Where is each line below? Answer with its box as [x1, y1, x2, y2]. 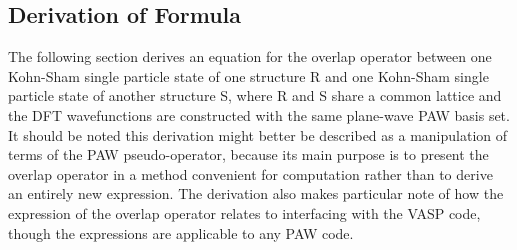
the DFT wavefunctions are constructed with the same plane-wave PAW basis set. [8, 104, 510, 125]
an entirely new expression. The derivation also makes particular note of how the [8, 183, 504, 204]
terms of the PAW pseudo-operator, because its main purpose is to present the [8, 144, 489, 165]
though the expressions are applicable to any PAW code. [8, 222, 354, 243]
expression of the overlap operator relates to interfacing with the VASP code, [8, 202, 481, 223]
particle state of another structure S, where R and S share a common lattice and [8, 85, 502, 106]
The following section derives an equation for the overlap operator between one [8, 46, 492, 67]
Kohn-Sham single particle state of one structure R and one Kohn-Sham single [8, 65, 489, 86]
